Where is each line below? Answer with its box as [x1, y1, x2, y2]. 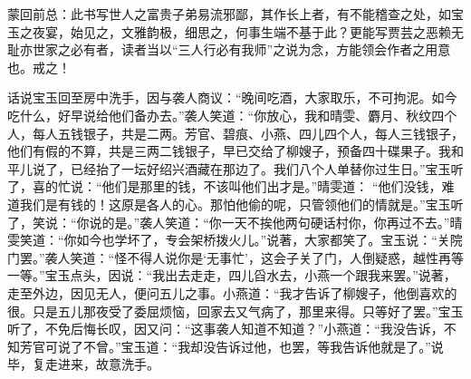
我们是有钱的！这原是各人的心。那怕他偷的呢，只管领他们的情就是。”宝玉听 [19, 194, 464, 213]
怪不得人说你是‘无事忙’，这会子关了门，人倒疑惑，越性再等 [114, 248, 464, 267]
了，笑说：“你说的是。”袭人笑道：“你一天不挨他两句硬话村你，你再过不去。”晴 [7, 212, 463, 231]
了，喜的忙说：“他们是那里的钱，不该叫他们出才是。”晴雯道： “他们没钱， [7, 177, 442, 196]
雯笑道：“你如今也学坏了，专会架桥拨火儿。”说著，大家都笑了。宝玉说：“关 [7, 230, 450, 249]
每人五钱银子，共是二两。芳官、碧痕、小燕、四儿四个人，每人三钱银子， [32, 123, 464, 142]
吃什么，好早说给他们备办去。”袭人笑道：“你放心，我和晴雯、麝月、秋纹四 [7, 105, 445, 124]
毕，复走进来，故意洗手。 [7, 355, 159, 374]
